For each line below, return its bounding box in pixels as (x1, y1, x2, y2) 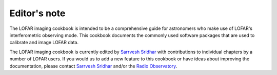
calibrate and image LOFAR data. (9, 40, 79, 46)
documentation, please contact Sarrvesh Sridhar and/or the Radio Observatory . (9, 63, 177, 69)
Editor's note (9, 8, 66, 19)
